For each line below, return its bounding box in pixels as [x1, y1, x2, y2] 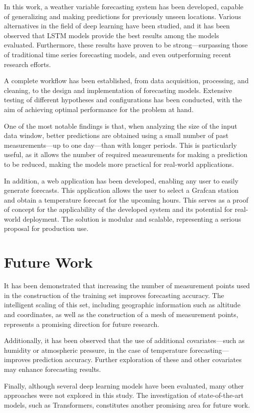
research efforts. [4, 59, 51, 69]
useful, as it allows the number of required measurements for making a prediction [4, 149, 248, 160]
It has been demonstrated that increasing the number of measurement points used [4, 280, 250, 291]
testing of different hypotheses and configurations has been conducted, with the [4, 94, 242, 105]
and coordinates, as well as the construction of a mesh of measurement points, [4, 309, 238, 319]
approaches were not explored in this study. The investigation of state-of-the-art [4, 390, 244, 400]
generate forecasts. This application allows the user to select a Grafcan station [4, 185, 239, 195]
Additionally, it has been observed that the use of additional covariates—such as [4, 335, 245, 345]
